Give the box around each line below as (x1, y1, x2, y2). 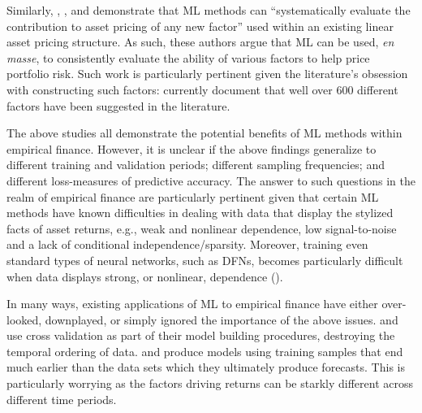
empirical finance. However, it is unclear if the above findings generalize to (6, 140, 377, 157)
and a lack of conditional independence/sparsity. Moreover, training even (6, 236, 368, 253)
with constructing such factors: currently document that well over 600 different (6, 80, 398, 98)
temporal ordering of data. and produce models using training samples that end (6, 342, 403, 359)
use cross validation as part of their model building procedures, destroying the (6, 327, 395, 344)
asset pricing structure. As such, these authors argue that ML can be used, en (6, 33, 394, 50)
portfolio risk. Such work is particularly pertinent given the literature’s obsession (6, 65, 408, 82)
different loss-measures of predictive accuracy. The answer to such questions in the (6, 172, 416, 189)
